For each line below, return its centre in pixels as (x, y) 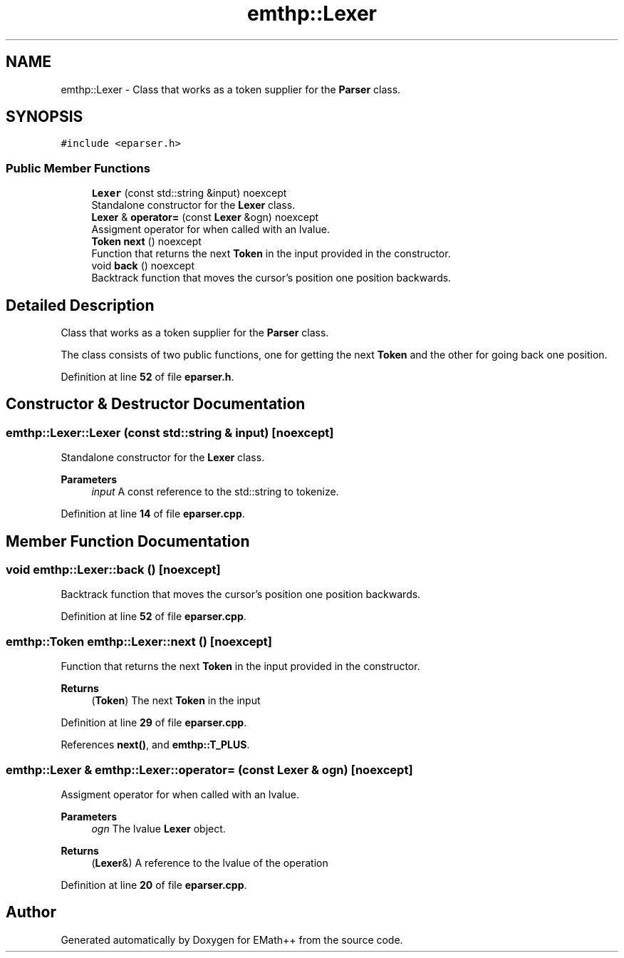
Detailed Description (80, 305)
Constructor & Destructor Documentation (156, 404)
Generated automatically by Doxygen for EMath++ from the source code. (232, 939)
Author (31, 912)
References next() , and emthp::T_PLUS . (155, 745)
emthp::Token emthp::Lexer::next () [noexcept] (139, 641)
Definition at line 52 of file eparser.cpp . (154, 617)
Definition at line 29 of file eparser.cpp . (154, 723)
